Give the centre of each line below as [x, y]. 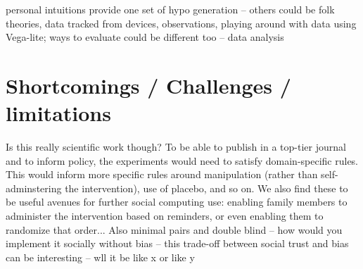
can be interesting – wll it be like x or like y [100, 257]
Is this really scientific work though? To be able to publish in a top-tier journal [176, 147]
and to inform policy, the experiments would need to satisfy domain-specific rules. [182, 160]
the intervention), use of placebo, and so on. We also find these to [206, 188]
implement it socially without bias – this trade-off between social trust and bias [177, 243]
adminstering [34, 188]
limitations [58, 113]
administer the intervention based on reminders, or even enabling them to [165, 216]
